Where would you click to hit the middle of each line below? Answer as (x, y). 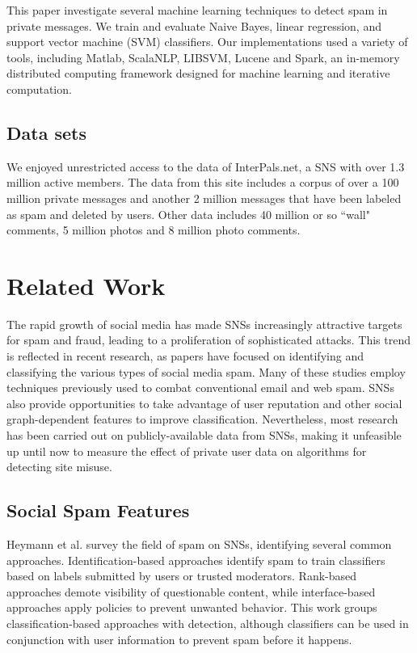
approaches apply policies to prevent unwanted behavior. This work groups (192, 607)
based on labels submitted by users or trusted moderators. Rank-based (182, 576)
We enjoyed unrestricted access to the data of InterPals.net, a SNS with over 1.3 (206, 166)
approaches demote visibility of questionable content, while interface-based (191, 591)
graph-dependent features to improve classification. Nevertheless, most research (202, 419)
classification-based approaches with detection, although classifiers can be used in (208, 623)
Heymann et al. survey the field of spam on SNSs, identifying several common (199, 544)
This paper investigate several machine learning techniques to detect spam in (197, 10)
